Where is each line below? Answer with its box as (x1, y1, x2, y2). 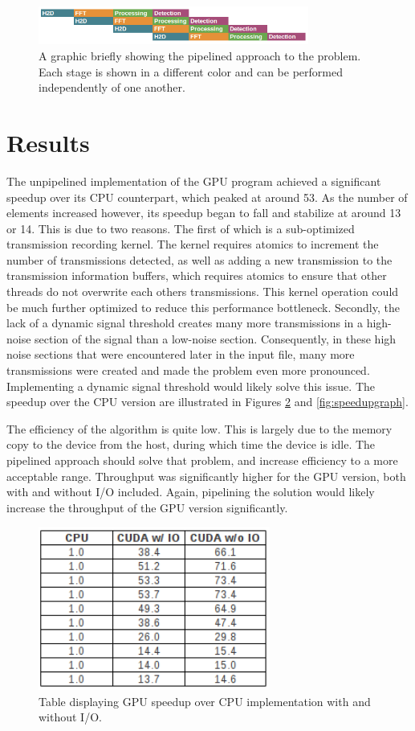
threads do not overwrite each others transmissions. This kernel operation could (6, 283, 399, 300)
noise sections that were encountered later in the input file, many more (6, 346, 355, 363)
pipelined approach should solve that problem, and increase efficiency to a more (6, 452, 398, 468)
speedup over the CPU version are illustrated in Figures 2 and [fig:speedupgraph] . (6, 393, 409, 410)
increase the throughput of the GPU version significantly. (6, 499, 288, 515)
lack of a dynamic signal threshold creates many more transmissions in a (6, 314, 363, 331)
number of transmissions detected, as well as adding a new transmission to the (6, 251, 393, 268)
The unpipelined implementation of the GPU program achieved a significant (6, 172, 381, 189)
